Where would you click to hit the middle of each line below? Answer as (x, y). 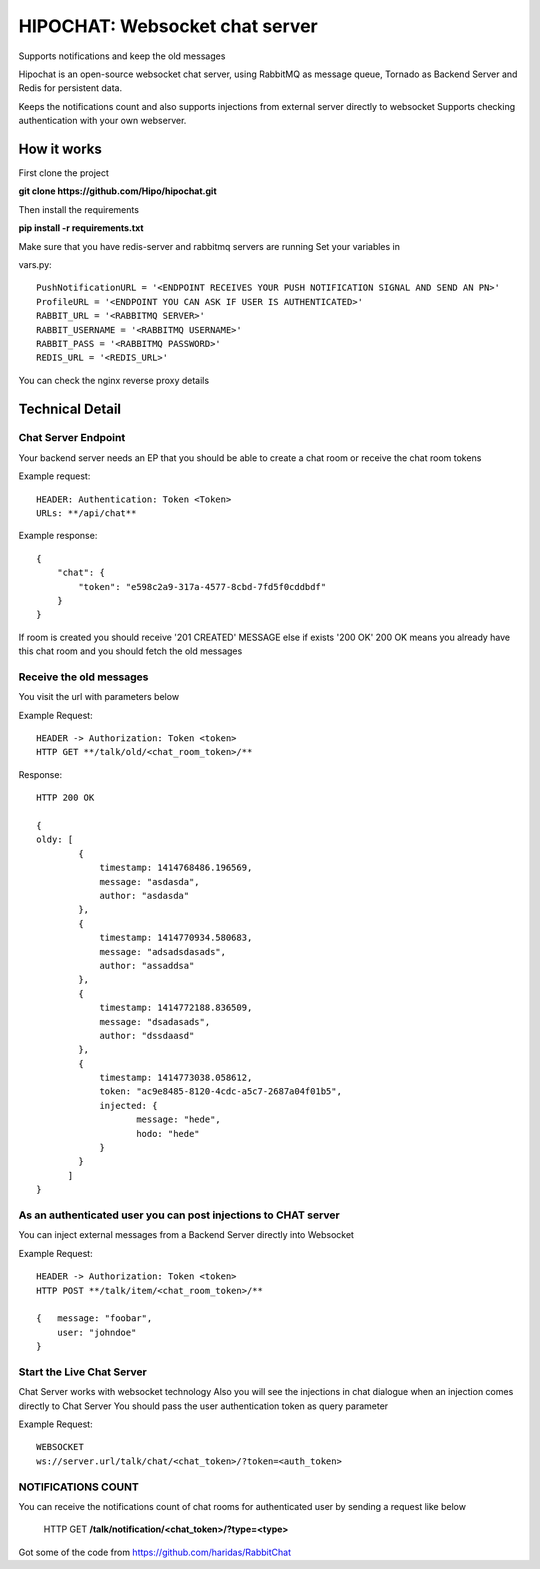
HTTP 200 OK (65, 798)
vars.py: (35, 264)
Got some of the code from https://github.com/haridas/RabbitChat (155, 1552)
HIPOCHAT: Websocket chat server (168, 26)
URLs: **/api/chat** (86, 513)
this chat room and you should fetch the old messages (130, 651)
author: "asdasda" (144, 895)
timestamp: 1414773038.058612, (176, 1078)
